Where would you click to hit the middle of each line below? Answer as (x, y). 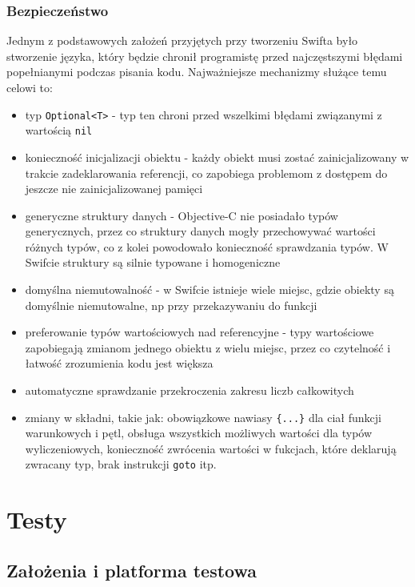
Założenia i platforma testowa (132, 570)
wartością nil (59, 130)
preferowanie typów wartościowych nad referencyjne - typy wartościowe (200, 332)
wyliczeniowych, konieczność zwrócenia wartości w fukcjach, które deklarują (211, 448)
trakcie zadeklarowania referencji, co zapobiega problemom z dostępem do (206, 173)
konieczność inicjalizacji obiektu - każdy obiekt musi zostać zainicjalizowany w (217, 157)
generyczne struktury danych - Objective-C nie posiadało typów (182, 215)
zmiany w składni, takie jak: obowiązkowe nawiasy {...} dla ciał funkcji (203, 417)
